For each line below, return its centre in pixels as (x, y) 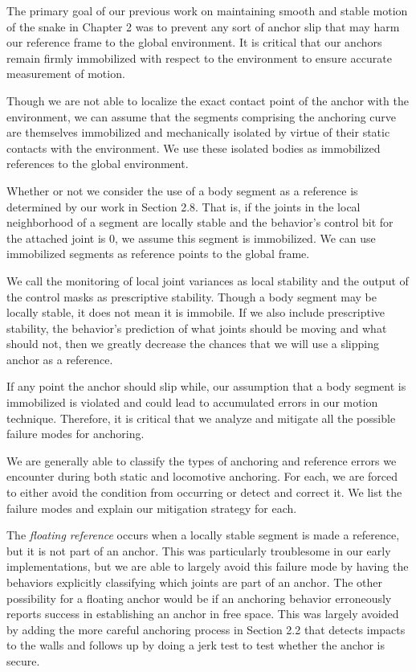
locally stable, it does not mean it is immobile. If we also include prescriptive (196, 312)
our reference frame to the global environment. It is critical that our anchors (194, 42)
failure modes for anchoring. (75, 434)
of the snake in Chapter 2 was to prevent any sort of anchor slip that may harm (203, 26)
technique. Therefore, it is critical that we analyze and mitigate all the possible (201, 418)
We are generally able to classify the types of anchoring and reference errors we (202, 460)
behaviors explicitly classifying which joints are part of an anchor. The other (194, 582)
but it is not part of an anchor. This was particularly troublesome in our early (199, 550)
